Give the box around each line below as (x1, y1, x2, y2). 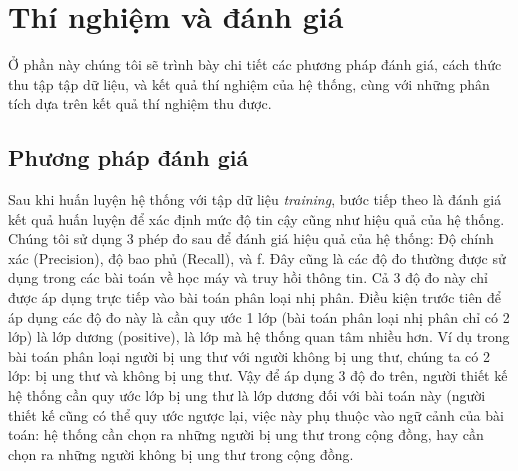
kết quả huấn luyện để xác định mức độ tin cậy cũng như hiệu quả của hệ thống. (8, 208, 505, 229)
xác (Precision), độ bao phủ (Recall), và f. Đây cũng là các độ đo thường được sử (8, 247, 506, 268)
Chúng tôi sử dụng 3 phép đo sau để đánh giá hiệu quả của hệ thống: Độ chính (8, 228, 494, 249)
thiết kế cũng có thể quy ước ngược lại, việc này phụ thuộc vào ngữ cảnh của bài (8, 404, 504, 425)
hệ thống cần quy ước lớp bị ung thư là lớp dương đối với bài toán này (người (8, 385, 486, 406)
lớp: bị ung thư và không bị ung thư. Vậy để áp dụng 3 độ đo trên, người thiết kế (8, 365, 508, 386)
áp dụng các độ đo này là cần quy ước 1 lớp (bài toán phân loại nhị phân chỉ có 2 (8, 306, 510, 327)
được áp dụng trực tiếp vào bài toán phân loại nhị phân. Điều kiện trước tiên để (8, 287, 502, 308)
